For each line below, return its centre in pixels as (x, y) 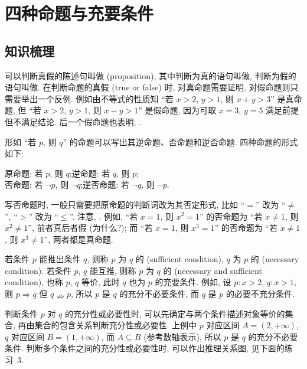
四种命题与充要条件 (79, 13)
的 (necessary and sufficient (213, 270)
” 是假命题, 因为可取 (177, 110)
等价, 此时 (100, 282)
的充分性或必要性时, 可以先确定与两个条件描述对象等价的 (175, 313)
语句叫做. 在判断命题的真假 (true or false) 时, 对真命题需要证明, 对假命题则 (148, 87)
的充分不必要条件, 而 (159, 294)
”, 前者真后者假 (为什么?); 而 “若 (90, 228)
